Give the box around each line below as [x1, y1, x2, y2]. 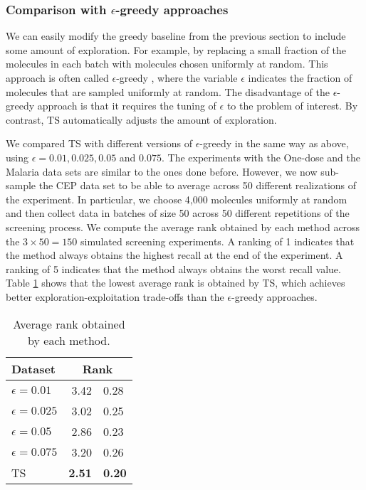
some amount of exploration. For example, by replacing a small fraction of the [6, 42, 347, 57]
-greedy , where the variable [116, 70, 238, 85]
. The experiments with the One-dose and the [161, 149, 360, 164]
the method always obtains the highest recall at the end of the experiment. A [6, 247, 343, 262]
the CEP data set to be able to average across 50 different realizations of [38, 178, 357, 193]
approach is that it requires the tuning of [37, 98, 216, 113]
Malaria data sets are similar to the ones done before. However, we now [6, 164, 318, 179]
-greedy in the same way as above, [199, 136, 349, 151]
